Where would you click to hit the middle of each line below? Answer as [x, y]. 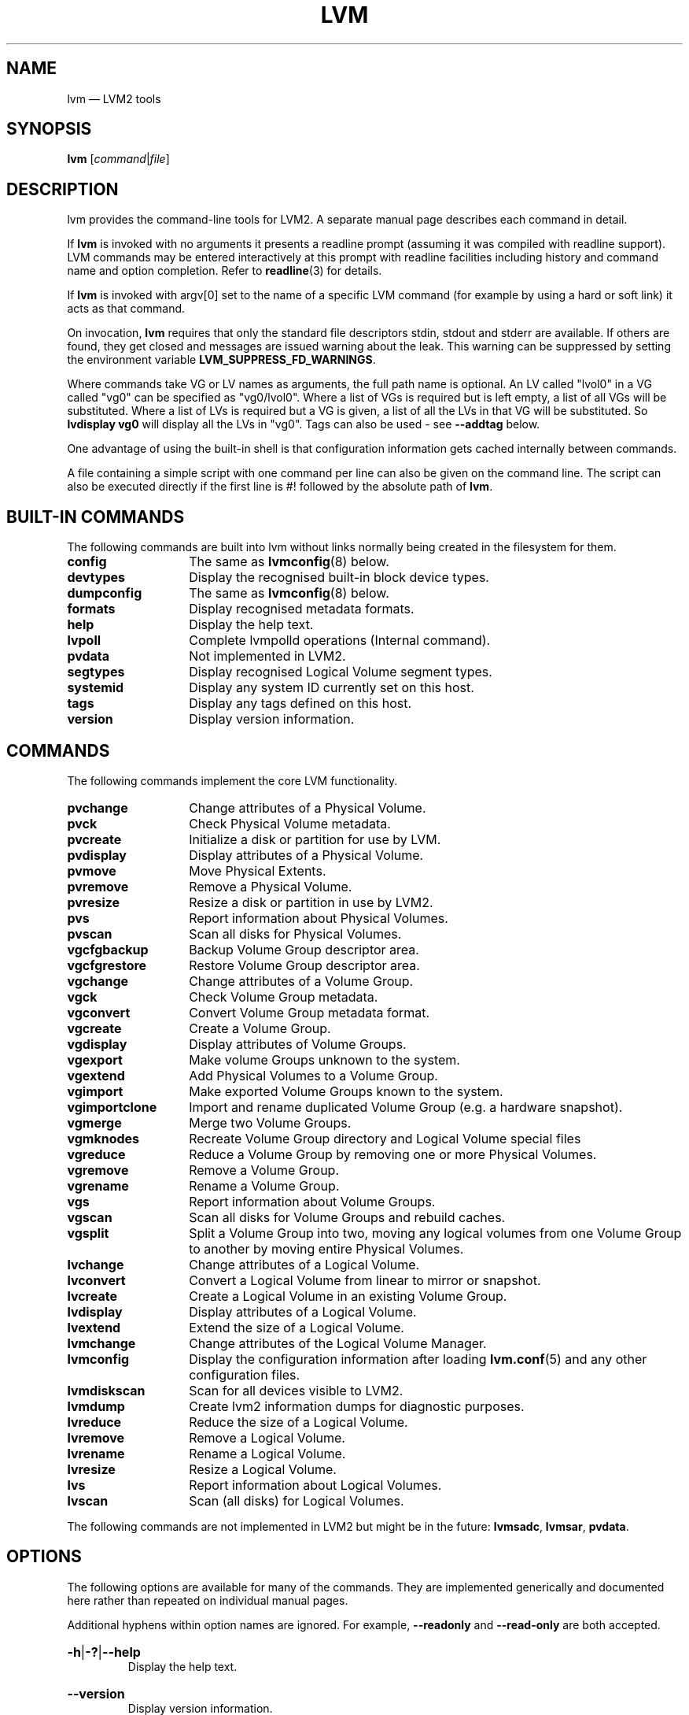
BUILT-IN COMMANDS [96, 517]
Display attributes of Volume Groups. [298, 1044]
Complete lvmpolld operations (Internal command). [340, 641]
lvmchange [101, 1343]
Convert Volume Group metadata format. [309, 1012]
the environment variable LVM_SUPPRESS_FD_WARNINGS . [221, 360]
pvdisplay [97, 855]
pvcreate [94, 839]
